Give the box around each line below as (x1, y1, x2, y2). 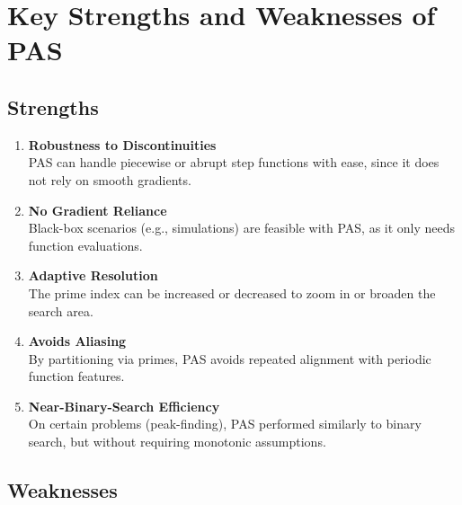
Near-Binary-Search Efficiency (28, 396, 220, 415)
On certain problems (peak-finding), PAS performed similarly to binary (28, 414, 422, 433)
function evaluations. (28, 235, 143, 254)
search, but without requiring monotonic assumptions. (28, 432, 326, 451)
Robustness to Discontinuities (28, 135, 217, 154)
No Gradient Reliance (28, 200, 167, 219)
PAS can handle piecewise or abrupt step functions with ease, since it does (28, 153, 440, 172)
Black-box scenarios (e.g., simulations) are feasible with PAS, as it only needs (28, 218, 456, 237)
